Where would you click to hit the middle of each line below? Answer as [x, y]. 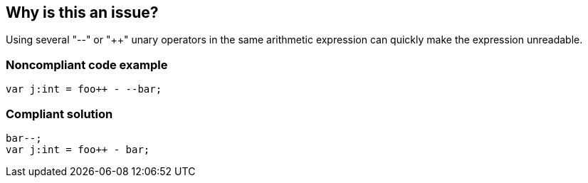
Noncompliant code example [87, 64]
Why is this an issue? [82, 12]
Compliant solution [59, 114]
